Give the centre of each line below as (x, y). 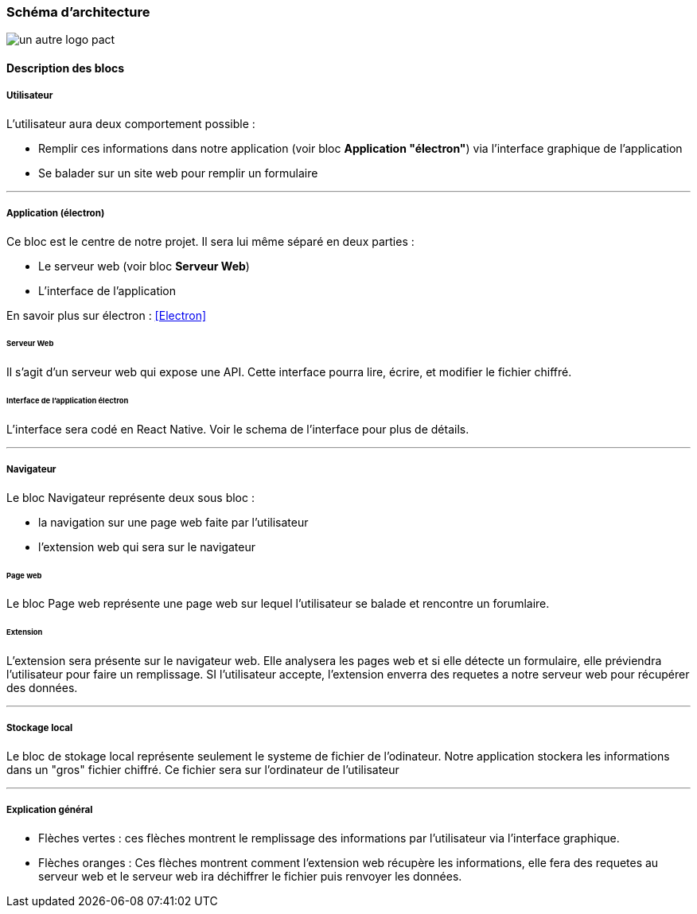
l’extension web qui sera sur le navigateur (147, 546)
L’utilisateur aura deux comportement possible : (131, 123)
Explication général (50, 810)
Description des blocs (66, 68)
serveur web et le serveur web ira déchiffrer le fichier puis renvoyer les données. (250, 876)
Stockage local (40, 728)
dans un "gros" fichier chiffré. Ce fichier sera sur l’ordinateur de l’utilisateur (203, 769)
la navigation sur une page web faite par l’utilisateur (173, 522)
